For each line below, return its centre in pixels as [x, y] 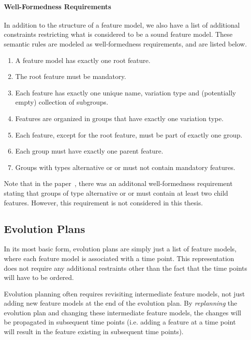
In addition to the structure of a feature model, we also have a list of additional [122, 24]
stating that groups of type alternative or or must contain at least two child [116, 193]
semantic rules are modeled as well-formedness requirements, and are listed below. [125, 43]
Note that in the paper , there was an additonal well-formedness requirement [118, 183]
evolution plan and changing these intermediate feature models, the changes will [123, 312]
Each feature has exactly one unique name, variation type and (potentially [125, 92]
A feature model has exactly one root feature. [83, 60]
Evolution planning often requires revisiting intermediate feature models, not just [125, 293]
